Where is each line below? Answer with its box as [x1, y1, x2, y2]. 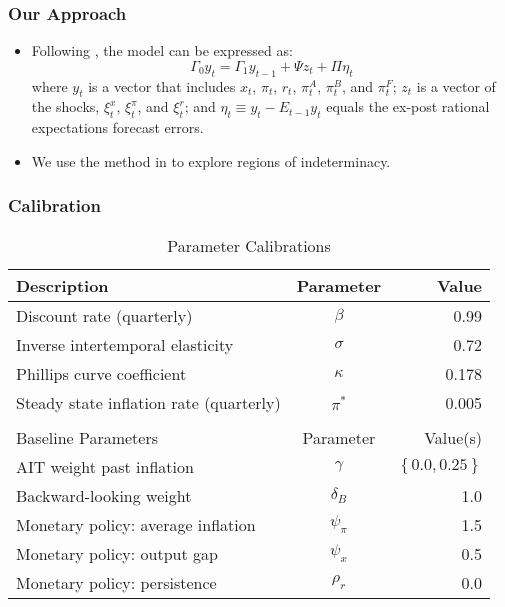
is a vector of [416, 75, 496, 96]
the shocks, [31, 96, 100, 117]
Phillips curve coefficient [16, 361, 187, 385]
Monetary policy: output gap [16, 541, 218, 565]
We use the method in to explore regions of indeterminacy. [31, 150, 391, 171]
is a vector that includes [88, 75, 236, 96]
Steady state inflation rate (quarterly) [16, 390, 281, 414]
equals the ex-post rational [326, 96, 490, 117]
